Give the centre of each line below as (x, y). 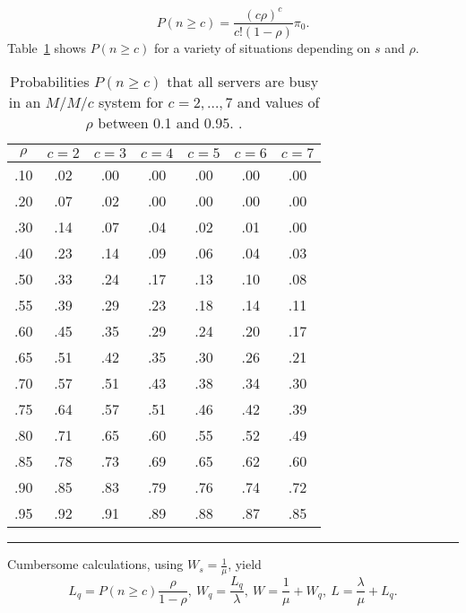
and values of (278, 102)
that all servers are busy (243, 82)
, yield (245, 564)
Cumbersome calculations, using (95, 564)
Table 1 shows (47, 47)
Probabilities (50, 82)
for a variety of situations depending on (262, 47)
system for (131, 102)
